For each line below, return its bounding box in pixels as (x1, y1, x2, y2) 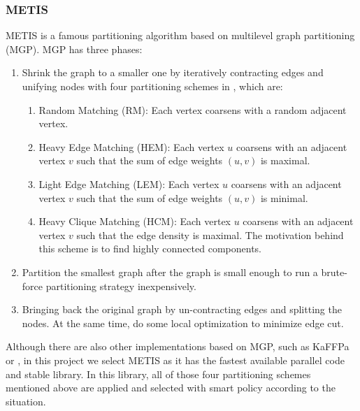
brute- (321, 264, 347, 279)
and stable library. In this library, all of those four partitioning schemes (6, 366, 311, 381)
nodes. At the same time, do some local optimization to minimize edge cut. (22, 315, 344, 330)
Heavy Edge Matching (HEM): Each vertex (38, 139, 224, 154)
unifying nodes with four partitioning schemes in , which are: (22, 79, 283, 93)
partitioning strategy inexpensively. (45, 278, 196, 293)
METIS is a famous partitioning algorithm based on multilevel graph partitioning (6, 28, 355, 43)
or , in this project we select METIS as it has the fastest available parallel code (6, 352, 345, 367)
